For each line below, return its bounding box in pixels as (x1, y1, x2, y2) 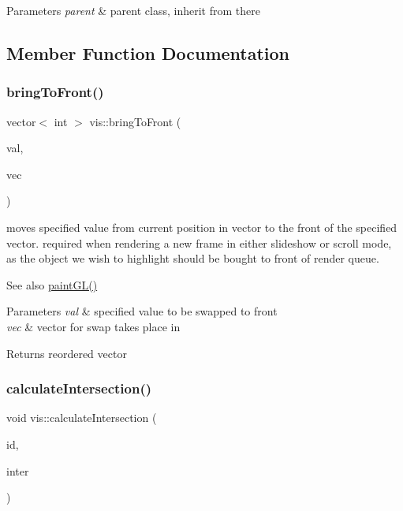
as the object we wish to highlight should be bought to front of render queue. (6, 250, 379, 267)
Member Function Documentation (6, 40, 290, 65)
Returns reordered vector (6, 345, 127, 361)
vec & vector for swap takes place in (6, 318, 181, 334)
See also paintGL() (6, 276, 98, 293)
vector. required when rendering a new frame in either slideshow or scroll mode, (6, 234, 392, 251)
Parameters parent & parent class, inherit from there (6, 2, 260, 18)
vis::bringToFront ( (89, 113, 181, 129)
